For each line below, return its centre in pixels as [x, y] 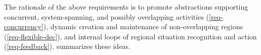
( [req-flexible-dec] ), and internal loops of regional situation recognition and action [130, 36]
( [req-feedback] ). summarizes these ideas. [67, 46]
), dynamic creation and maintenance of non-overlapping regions [143, 26]
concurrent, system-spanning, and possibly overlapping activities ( [107, 16]
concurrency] [24, 26]
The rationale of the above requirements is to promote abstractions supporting [126, 7]
